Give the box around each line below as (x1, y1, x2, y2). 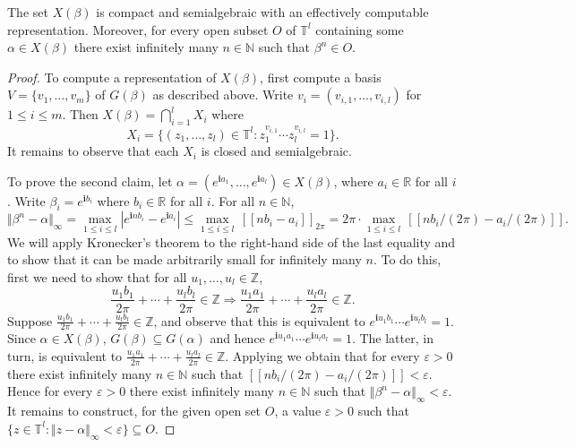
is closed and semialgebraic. (201, 142, 352, 160)
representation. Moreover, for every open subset (7, 20, 269, 39)
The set (7, 3, 48, 21)
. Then (62, 105, 99, 124)
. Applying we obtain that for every (225, 346, 420, 365)
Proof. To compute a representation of (7, 67, 217, 86)
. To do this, (373, 250, 442, 269)
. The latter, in (351, 329, 433, 348)
